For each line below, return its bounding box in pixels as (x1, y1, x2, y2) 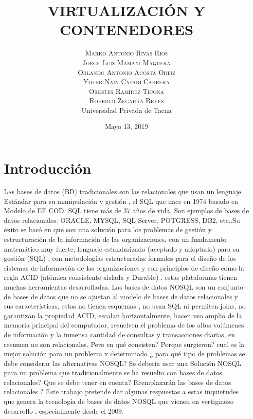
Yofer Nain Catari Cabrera (83, 76, 170, 87)
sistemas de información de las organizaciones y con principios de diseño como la (4, 262, 244, 273)
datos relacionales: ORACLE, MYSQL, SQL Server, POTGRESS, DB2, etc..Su (4, 215, 240, 225)
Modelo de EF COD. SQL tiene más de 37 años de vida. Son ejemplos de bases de (4, 205, 249, 216)
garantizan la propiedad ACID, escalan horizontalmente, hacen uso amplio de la (4, 310, 242, 320)
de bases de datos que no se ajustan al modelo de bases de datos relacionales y (4, 291, 238, 301)
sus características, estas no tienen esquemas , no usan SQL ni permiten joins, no (4, 301, 246, 311)
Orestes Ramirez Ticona (89, 86, 164, 96)
